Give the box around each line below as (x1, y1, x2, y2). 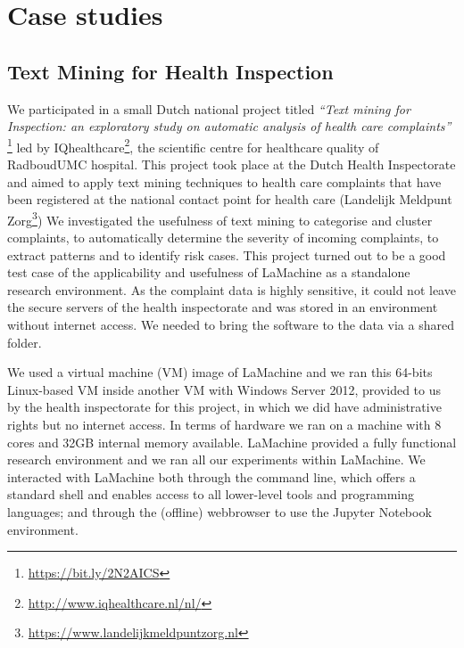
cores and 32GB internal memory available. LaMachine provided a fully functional (7, 432, 457, 451)
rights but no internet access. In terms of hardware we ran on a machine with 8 (7, 414, 442, 433)
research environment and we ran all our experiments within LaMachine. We (7, 450, 426, 469)
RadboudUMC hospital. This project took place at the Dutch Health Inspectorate (7, 155, 456, 174)
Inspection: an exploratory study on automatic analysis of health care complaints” (7, 117, 452, 135)
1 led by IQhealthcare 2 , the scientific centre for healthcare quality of (7, 135, 379, 156)
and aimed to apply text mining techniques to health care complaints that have (7, 172, 442, 191)
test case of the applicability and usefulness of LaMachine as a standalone (7, 263, 410, 282)
